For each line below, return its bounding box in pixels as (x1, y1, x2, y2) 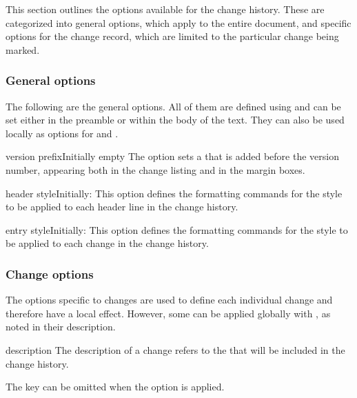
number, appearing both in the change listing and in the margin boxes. (6, 162, 305, 177)
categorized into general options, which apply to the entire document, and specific (6, 15, 351, 30)
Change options (6, 265, 94, 282)
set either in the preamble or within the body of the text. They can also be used (6, 112, 345, 127)
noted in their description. (6, 319, 116, 334)
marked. (6, 42, 40, 57)
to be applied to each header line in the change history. (6, 199, 238, 214)
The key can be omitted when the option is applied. (6, 379, 225, 394)
